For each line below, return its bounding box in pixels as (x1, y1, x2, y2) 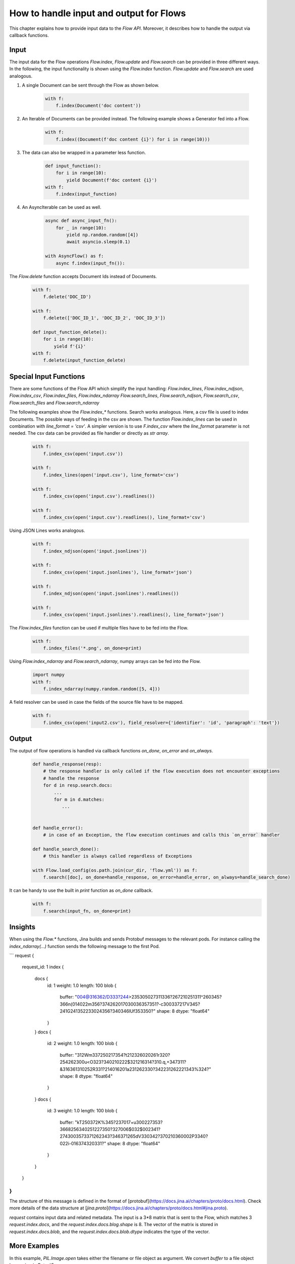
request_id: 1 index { (22, 964, 64, 970)
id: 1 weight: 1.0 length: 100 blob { (47, 982, 117, 988)
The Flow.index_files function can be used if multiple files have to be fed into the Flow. (9, 625, 189, 631)
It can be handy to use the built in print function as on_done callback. (9, 887, 153, 893)
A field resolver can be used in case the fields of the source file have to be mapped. (9, 699, 184, 705)
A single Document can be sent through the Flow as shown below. (22, 82, 159, 88)
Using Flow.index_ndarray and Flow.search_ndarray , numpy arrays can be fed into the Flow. (9, 658, 201, 664)
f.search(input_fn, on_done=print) (43, 908, 131, 914)
